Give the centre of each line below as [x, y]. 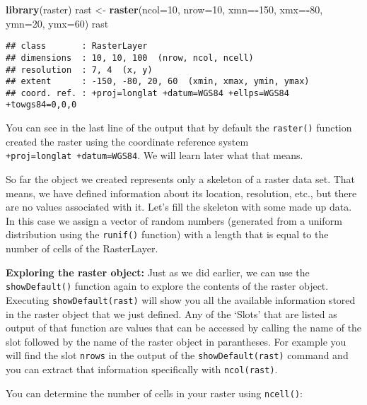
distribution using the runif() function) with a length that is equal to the [167, 234]
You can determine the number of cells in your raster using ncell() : [155, 393]
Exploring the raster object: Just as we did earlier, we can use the [158, 272]
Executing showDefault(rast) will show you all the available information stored [181, 299]
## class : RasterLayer [77, 46]
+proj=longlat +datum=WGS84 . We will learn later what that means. [155, 155]
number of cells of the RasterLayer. [82, 248]
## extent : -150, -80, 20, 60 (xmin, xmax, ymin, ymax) [158, 82]
